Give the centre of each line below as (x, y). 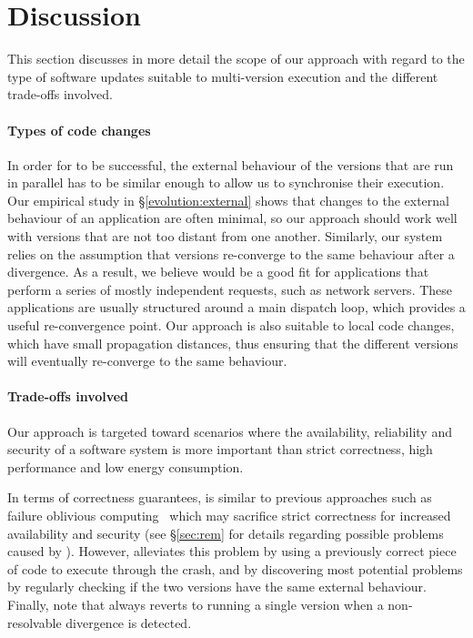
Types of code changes (79, 130)
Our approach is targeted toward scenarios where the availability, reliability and (230, 431)
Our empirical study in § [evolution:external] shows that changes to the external (228, 200)
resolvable (35, 622)
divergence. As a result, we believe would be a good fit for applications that (218, 272)
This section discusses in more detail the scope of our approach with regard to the (236, 59)
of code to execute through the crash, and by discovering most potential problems (235, 568)
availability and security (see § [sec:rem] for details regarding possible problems (226, 533)
